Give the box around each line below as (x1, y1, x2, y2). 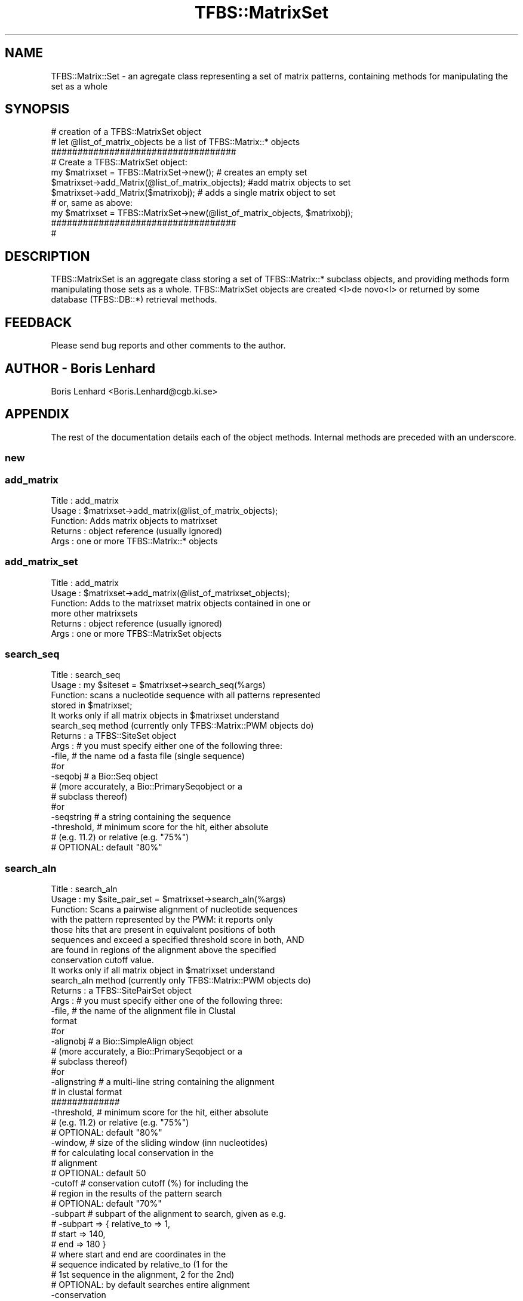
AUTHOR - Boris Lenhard (5, 360, 155, 376)
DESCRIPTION (5, 248, 90, 264)
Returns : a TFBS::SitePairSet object (51, 985, 192, 996)
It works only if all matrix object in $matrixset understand (51, 965, 275, 976)
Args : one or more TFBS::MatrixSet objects (51, 628, 222, 639)
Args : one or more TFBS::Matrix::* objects (51, 535, 218, 546)
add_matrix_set (5, 556, 78, 568)
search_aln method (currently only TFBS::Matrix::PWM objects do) (51, 975, 311, 986)
